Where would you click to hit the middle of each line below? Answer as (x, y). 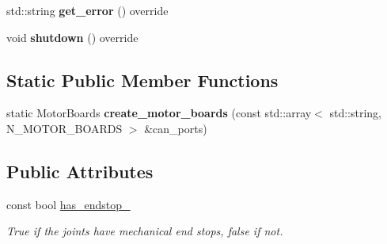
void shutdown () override (72, 37)
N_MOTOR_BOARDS (64, 128)
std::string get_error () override (87, 10)
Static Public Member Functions (142, 80)
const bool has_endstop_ (68, 204)
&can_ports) (176, 128)
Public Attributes (80, 171)
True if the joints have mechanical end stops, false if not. (145, 231)
